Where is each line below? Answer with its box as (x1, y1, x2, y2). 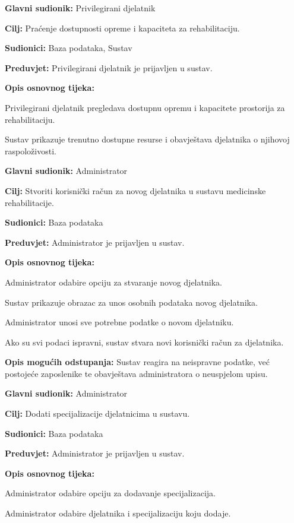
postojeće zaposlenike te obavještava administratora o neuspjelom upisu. (5, 367, 268, 379)
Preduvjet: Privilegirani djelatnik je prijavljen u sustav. (5, 61, 213, 74)
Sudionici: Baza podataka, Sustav (5, 42, 132, 54)
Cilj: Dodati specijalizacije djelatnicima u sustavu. (5, 407, 190, 420)
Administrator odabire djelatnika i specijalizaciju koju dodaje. (5, 507, 231, 519)
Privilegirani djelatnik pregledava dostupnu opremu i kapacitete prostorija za (5, 101, 285, 113)
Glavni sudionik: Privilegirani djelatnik (5, 2, 156, 14)
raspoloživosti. (5, 144, 56, 157)
